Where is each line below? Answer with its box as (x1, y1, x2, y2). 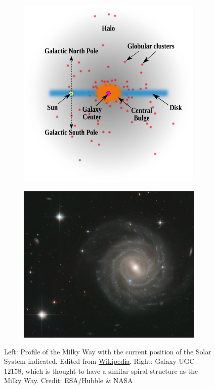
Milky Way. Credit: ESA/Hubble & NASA (4, 375, 133, 386)
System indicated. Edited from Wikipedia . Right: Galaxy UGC (4, 356, 195, 366)
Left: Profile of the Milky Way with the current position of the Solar (4, 346, 212, 356)
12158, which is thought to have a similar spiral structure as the (4, 365, 198, 376)
